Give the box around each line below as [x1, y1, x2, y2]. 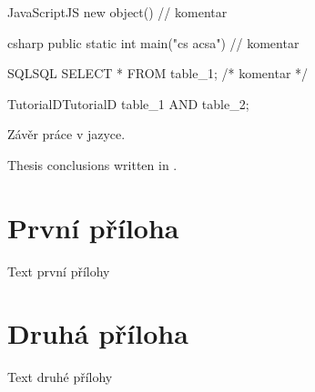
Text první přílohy [7, 261, 110, 280]
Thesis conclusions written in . [7, 155, 178, 174]
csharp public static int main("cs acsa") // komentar [7, 33, 300, 52]
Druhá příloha [7, 315, 188, 352]
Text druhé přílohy [7, 367, 113, 387]
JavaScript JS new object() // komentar [7, 3, 228, 21]
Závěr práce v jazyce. [7, 125, 126, 144]
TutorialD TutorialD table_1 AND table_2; [7, 94, 249, 113]
